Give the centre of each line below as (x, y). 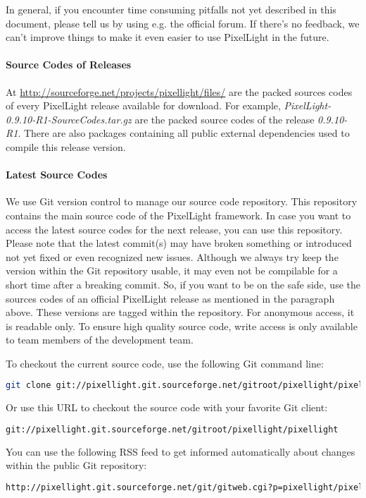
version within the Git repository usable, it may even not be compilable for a (172, 271)
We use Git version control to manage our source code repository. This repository (182, 201)
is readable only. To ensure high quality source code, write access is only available (182, 326)
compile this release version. (66, 146)
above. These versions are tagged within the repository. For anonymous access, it (180, 312)
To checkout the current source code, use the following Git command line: (165, 363)
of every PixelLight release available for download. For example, (143, 105)
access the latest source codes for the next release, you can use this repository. (174, 229)
